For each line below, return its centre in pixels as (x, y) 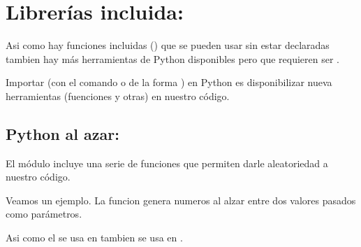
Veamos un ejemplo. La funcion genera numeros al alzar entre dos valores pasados (181, 200)
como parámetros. (44, 214)
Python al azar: (62, 133)
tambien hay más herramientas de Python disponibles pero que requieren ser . (172, 58)
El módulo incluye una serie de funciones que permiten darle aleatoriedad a (167, 163)
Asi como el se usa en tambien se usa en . (94, 238)
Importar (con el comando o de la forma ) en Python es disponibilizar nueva (169, 82)
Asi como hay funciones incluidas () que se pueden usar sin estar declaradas (168, 45)
